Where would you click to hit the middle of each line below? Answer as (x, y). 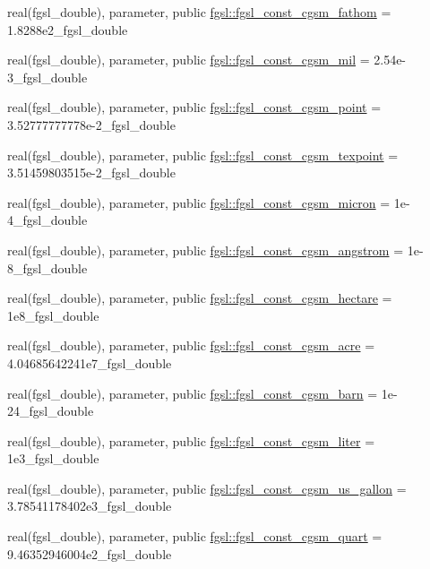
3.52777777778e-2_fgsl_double (91, 124)
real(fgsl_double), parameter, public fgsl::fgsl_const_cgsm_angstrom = (206, 250)
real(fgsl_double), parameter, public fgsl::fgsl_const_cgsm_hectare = (200, 298)
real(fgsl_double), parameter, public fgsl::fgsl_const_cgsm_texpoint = (203, 155)
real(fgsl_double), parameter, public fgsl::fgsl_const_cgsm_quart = (195, 536)
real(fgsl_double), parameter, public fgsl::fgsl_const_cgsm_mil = (189, 60)
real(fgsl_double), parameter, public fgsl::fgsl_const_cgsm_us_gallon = (207, 488)
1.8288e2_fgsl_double (68, 29)
